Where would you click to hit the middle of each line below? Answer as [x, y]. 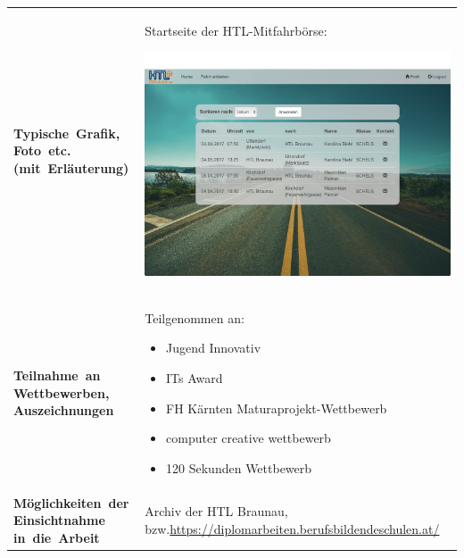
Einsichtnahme [59, 520]
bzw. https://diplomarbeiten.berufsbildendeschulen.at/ [292, 529]
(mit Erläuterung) [71, 167]
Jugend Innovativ [214, 348]
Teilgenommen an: [195, 317]
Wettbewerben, [62, 392]
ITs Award [195, 378]
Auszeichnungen [64, 410]
